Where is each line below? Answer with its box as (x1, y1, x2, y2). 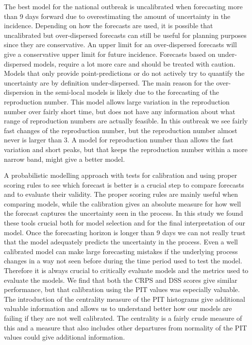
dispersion (4, 87, 34, 97)
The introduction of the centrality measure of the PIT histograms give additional (4, 293, 245, 304)
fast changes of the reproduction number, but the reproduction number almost (4, 125, 237, 135)
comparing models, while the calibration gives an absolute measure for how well (4, 198, 241, 208)
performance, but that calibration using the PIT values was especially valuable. (4, 284, 240, 294)
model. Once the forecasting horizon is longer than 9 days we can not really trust (4, 227, 246, 237)
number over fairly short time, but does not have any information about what (4, 106, 235, 116)
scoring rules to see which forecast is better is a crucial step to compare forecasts (4, 179, 244, 190)
